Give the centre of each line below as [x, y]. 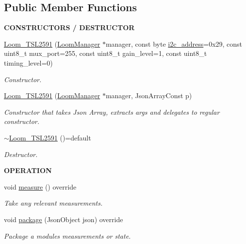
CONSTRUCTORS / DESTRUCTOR [69, 27]
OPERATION [28, 170]
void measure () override [40, 186]
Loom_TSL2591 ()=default [50, 137]
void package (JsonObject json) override [64, 219]
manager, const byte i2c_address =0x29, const [174, 44]
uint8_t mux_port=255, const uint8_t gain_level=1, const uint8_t [106, 53]
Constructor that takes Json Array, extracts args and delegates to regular [112, 112]
